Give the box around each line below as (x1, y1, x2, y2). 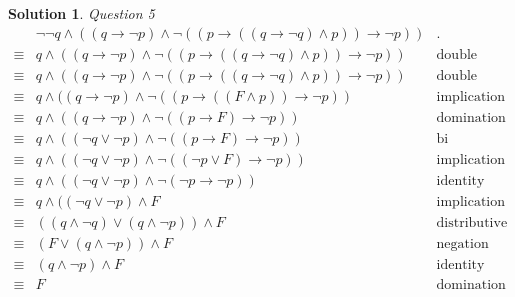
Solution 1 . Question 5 (8, 3, 155, 23)
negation (436, 236, 489, 251)
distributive (436, 215, 508, 230)
